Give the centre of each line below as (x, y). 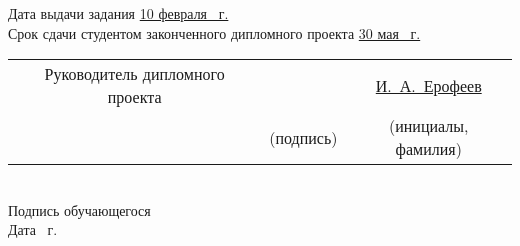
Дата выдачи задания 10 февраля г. (118, 13)
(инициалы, (429, 126)
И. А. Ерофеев (428, 85)
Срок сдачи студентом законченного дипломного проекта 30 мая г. (214, 32)
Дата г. (33, 229)
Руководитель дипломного (134, 74)
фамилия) (428, 149)
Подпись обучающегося (79, 209)
